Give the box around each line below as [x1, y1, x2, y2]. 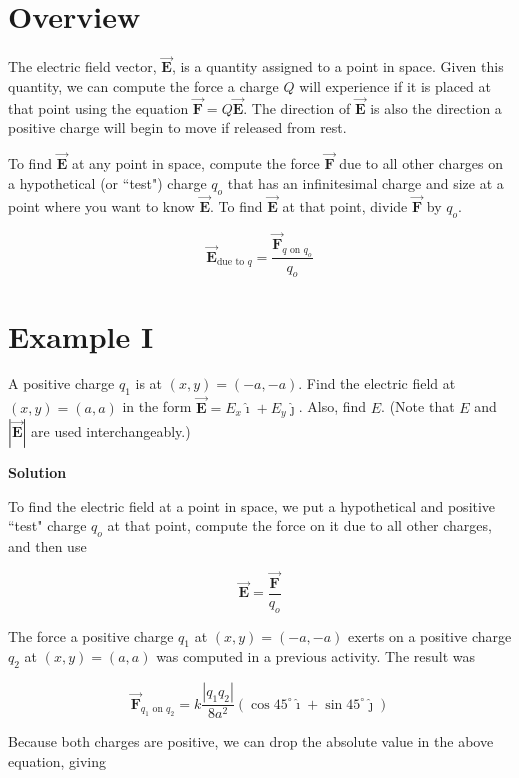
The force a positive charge [8, 625, 174, 646]
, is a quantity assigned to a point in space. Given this [171, 56, 504, 77]
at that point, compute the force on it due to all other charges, [107, 515, 492, 536]
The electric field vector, [8, 56, 157, 77]
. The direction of [243, 97, 351, 118]
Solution [8, 461, 67, 482]
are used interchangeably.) [31, 420, 191, 441]
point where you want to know [8, 195, 195, 216]
